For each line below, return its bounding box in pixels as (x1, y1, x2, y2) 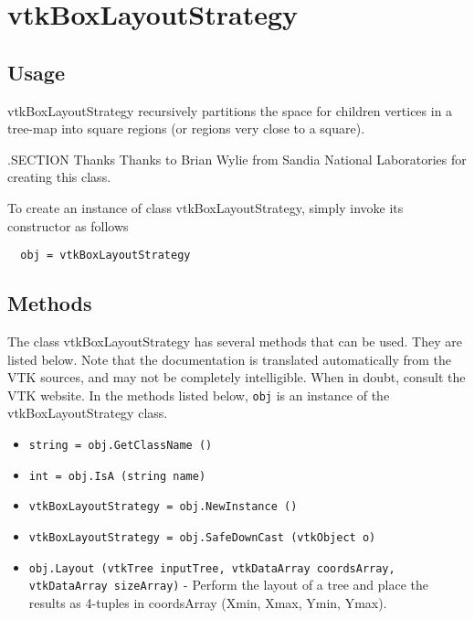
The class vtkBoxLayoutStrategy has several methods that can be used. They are (7, 332, 462, 350)
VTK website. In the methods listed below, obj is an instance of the (7, 385, 390, 404)
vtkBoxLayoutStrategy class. (7, 403, 168, 422)
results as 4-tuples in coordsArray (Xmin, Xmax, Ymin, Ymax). (28, 592, 387, 612)
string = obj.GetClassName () (28, 439, 213, 453)
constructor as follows (7, 216, 129, 235)
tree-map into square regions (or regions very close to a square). (7, 119, 365, 138)
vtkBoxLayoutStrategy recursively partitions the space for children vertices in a (7, 101, 453, 120)
